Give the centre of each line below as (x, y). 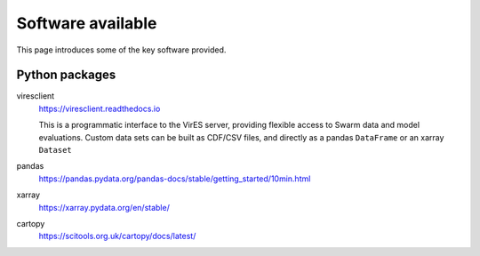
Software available (87, 23)
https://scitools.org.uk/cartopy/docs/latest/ (117, 236)
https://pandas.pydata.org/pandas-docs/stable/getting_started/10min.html (175, 179)
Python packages (66, 75)
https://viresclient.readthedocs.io (100, 108)
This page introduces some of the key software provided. (121, 50)
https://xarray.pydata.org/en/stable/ (104, 207)
